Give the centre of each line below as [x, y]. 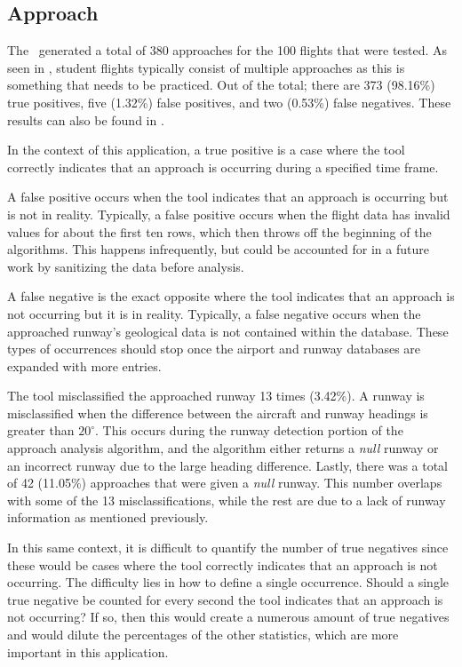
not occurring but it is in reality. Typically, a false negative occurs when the [214, 313]
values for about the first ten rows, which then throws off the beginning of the [219, 231]
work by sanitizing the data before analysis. [126, 266]
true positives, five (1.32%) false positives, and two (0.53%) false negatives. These [229, 102]
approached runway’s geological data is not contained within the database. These [228, 331]
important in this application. [88, 651]
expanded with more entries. [84, 365]
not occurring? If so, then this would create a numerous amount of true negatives [228, 617]
